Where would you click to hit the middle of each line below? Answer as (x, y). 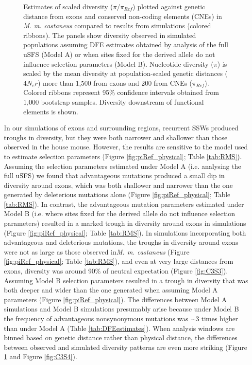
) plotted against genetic (169, 6)
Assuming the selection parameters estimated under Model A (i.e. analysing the (123, 166)
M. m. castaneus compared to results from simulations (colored (117, 26)
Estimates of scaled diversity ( (68, 6)
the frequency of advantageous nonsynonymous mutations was (96, 318)
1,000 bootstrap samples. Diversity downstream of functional (114, 101)
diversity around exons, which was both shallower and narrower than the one (118, 185)
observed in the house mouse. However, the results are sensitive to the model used (126, 147)
